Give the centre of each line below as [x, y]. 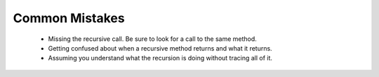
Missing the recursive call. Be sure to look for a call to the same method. [153, 39]
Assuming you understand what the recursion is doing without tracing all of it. [160, 58]
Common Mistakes [69, 18]
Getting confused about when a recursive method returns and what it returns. [160, 48]
